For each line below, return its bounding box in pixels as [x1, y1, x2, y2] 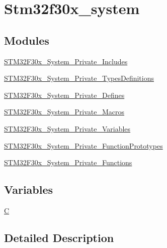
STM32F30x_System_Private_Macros [4, 106, 125, 117]
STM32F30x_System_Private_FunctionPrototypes [4, 140, 163, 151]
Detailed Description [4, 229, 114, 245]
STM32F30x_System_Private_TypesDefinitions [4, 73, 154, 83]
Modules [4, 32, 49, 48]
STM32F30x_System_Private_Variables [4, 123, 131, 134]
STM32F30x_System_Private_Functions [4, 157, 132, 168]
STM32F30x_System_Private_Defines [4, 89, 125, 100]
